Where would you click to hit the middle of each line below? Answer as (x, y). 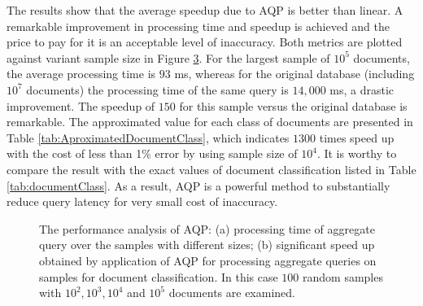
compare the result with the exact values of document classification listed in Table (211, 169)
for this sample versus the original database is (293, 105)
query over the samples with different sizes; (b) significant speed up (207, 245)
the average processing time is (81, 74)
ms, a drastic (362, 89)
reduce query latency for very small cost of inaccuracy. (142, 201)
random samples (343, 276)
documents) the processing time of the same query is (157, 89)
